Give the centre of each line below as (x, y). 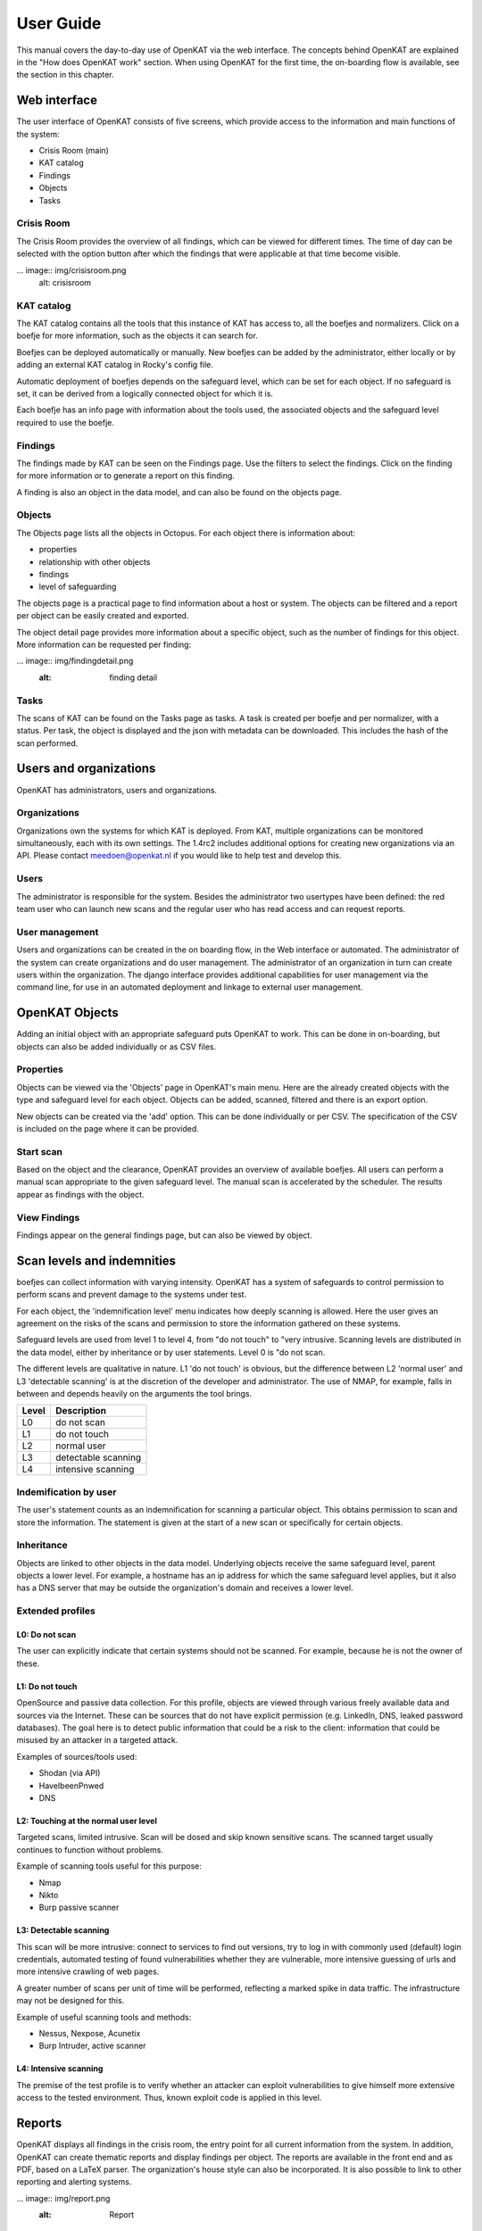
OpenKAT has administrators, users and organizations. (117, 790)
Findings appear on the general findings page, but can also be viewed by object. (164, 1235)
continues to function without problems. (90, 1849)
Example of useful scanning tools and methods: (104, 2017)
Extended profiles (56, 1611)
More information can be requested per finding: (104, 644)
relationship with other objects (95, 561)
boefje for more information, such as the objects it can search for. (137, 336)
